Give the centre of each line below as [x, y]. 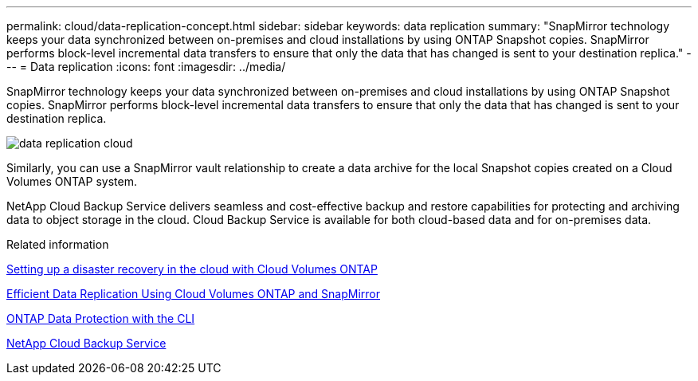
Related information [58, 244]
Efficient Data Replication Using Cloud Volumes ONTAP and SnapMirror [194, 294]
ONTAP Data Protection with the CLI [101, 318]
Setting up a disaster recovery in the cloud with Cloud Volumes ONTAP [192, 269]
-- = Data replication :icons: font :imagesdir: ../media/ [146, 67]
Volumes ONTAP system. [72, 181]
